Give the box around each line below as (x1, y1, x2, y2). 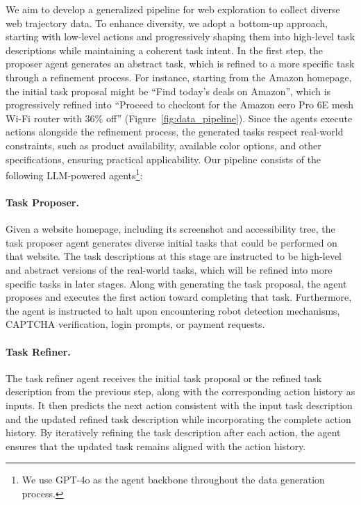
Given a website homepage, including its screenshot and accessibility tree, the (6, 222, 335, 236)
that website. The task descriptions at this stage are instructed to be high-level (6, 249, 342, 263)
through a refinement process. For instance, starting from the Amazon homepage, (6, 69, 352, 84)
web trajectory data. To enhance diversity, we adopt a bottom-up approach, (6, 15, 328, 30)
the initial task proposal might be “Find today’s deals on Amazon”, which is (6, 83, 331, 98)
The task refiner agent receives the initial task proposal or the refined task (6, 370, 322, 385)
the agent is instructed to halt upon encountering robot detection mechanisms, (6, 303, 340, 317)
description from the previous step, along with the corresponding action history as (6, 384, 355, 399)
